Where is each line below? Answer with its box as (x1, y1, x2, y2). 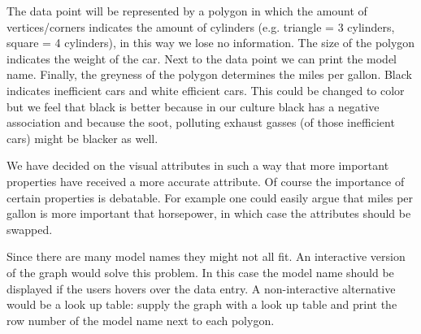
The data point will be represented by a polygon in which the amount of (7, 2, 367, 19)
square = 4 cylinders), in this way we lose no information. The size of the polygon (7, 34, 415, 51)
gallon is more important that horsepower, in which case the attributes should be (7, 205, 411, 222)
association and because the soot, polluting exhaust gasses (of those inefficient (7, 114, 395, 131)
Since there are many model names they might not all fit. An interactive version (7, 248, 406, 265)
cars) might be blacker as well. (7, 129, 158, 146)
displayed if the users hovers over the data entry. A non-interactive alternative (7, 280, 396, 297)
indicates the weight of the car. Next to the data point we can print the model (7, 50, 397, 67)
